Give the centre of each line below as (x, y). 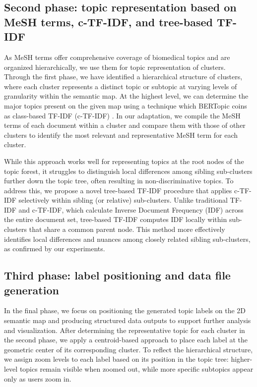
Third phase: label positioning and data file (117, 275)
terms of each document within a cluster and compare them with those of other (125, 125)
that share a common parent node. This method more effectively (127, 229)
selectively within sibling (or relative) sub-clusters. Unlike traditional (123, 200)
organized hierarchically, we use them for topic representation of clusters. (115, 67)
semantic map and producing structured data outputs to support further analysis (128, 320)
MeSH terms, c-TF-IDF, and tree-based (108, 22)
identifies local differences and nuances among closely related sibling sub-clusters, (127, 239)
